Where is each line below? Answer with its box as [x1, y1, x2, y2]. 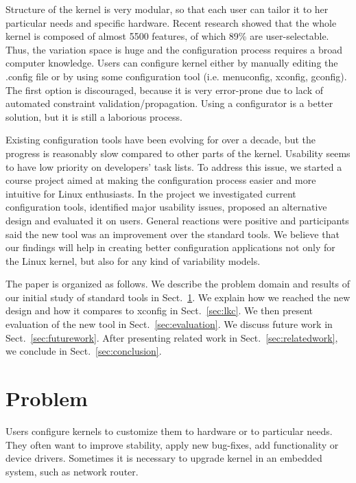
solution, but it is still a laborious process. [5, 109, 183, 123]
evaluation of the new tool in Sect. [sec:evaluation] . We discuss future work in [5, 317, 333, 331]
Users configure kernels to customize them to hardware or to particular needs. [5, 423, 333, 438]
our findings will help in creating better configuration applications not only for [5, 240, 335, 255]
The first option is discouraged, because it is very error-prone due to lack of [5, 82, 324, 97]
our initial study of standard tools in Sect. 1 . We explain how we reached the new [5, 290, 351, 304]
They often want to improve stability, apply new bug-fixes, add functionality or [5, 437, 339, 451]
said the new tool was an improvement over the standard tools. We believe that [5, 226, 340, 241]
